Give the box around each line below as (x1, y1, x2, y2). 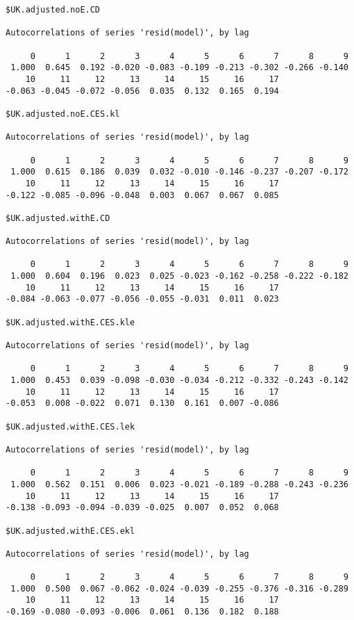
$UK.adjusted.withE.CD (6, 213, 110, 223)
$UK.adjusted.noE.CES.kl (6, 108, 120, 119)
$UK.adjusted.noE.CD (6, 5, 101, 15)
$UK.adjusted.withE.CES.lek (6, 421, 135, 432)
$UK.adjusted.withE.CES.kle (6, 317, 135, 327)
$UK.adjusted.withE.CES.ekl (6, 525, 135, 536)
